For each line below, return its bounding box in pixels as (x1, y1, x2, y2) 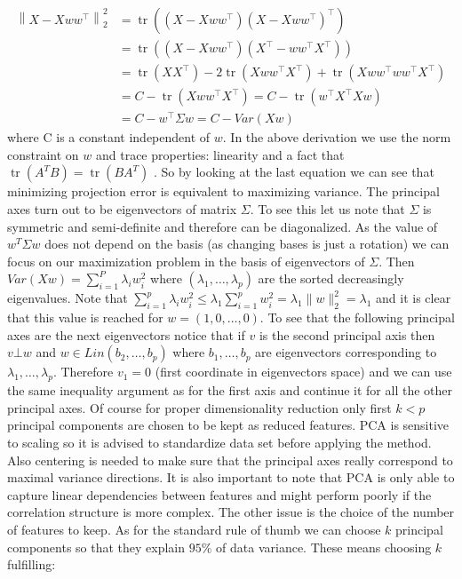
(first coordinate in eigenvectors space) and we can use (155, 362, 452, 381)
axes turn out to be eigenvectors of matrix (7, 200, 237, 218)
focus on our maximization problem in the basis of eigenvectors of (7, 251, 365, 270)
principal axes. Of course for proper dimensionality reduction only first (7, 398, 392, 416)
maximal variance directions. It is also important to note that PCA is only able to (7, 468, 455, 487)
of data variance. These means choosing (216, 537, 432, 556)
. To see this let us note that (250, 200, 405, 218)
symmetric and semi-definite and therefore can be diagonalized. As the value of (7, 217, 438, 235)
